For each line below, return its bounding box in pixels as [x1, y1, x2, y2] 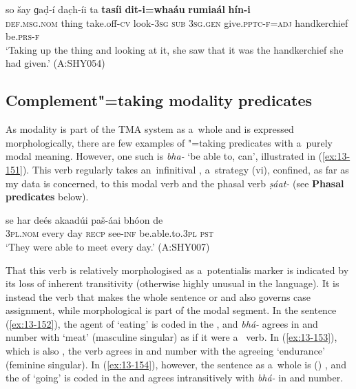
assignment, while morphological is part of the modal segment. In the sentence [6, 303, 337, 317]
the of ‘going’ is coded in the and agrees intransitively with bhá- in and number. [6, 370, 344, 385]
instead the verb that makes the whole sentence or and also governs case [6, 289, 311, 304]
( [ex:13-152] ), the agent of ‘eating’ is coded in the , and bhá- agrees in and [6, 316, 318, 330]
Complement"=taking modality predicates [6, 90, 313, 111]
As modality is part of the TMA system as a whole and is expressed [6, 122, 294, 136]
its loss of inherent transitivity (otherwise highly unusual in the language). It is [6, 276, 339, 291]
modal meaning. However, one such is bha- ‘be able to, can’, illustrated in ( [6, 149, 323, 163]
